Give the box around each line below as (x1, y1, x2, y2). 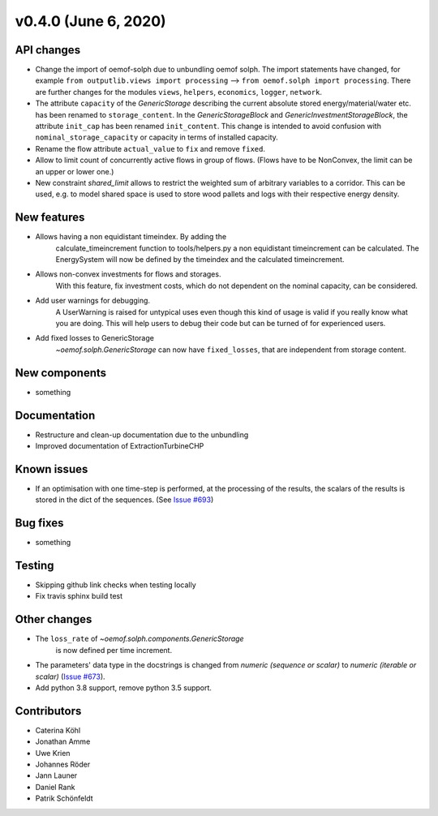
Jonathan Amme (35, 737, 91, 746)
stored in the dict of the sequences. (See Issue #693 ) (35, 495, 214, 505)
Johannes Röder (35, 759, 91, 770)
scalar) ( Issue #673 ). (35, 672, 105, 681)
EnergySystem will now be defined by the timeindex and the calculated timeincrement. (55, 255, 345, 264)
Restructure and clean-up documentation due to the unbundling (35, 430, 249, 440)
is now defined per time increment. (55, 645, 173, 655)
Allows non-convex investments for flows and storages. (35, 269, 221, 279)
